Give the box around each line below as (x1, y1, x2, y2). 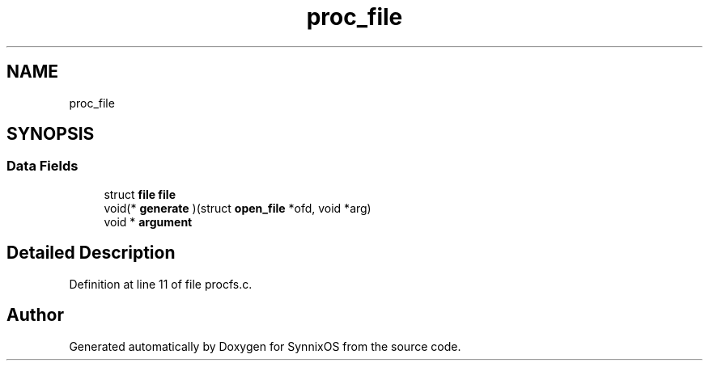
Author (6, 305, 64, 326)
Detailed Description (6, 243, 176, 264)
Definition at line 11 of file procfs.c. (69, 276, 253, 291)
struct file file (104, 187, 176, 201)
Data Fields (6, 158, 79, 175)
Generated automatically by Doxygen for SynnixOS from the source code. (69, 339, 461, 353)
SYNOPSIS (6, 124, 95, 145)
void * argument (104, 214, 193, 229)
